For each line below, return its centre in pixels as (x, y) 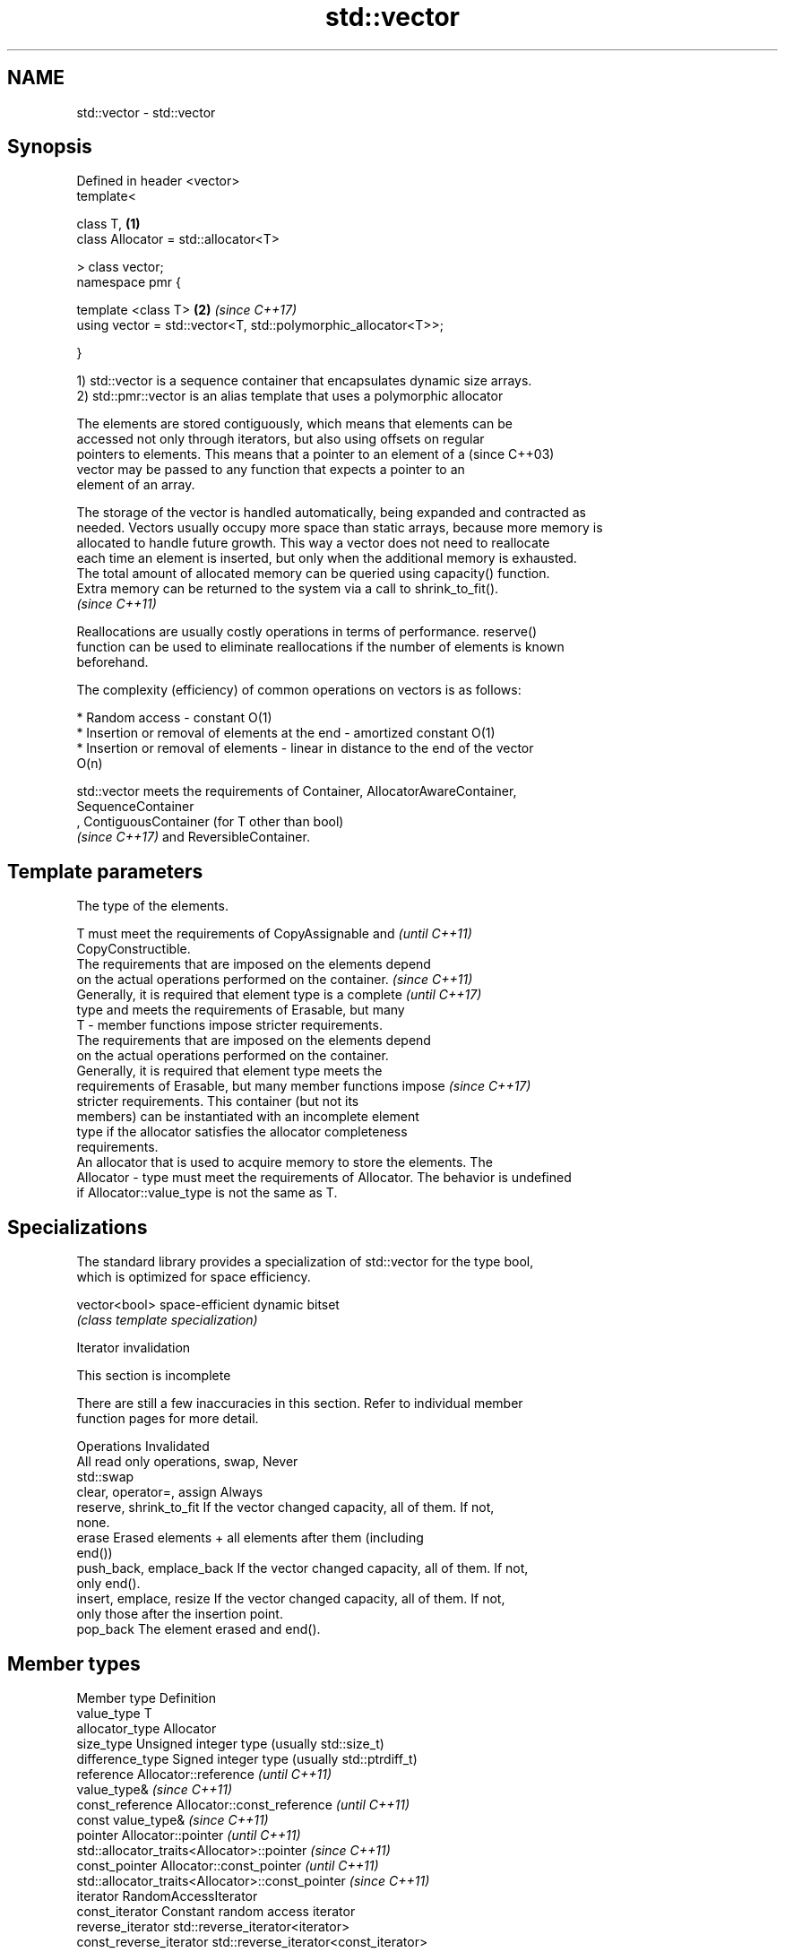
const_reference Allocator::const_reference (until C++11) (243, 1804)
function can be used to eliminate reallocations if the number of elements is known (320, 647)
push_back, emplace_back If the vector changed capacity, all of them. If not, (302, 1568)
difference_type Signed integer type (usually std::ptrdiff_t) (247, 1758)
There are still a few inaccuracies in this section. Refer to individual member (300, 1404)
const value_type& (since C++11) (173, 1819)
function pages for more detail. (168, 1419)
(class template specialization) (167, 1320)
